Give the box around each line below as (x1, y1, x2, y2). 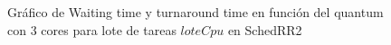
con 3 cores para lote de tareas (7, 20, 176, 39)
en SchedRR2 (227, 20, 302, 39)
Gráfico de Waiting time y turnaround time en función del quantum (7, 3, 384, 21)
